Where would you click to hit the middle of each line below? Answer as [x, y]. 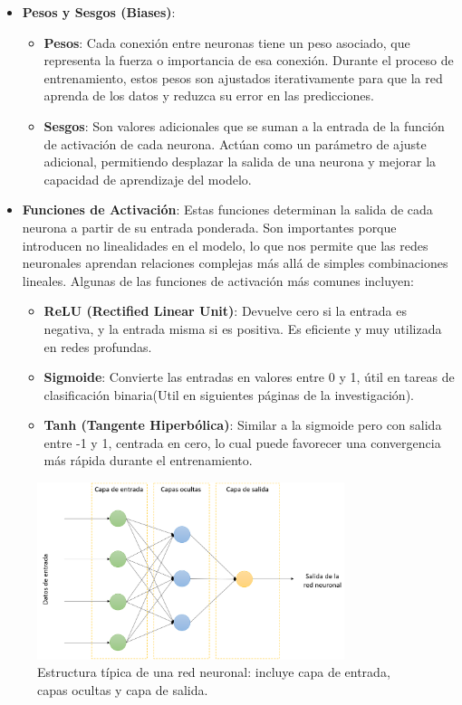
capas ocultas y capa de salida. [123, 690]
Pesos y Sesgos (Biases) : [99, 12]
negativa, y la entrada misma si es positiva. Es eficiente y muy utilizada [243, 328]
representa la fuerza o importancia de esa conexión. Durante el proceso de [249, 60]
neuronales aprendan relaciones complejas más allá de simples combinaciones [235, 263]
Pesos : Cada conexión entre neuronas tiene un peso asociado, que [227, 42]
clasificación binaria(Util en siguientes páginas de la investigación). [229, 394]
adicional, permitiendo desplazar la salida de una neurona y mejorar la [240, 162]
